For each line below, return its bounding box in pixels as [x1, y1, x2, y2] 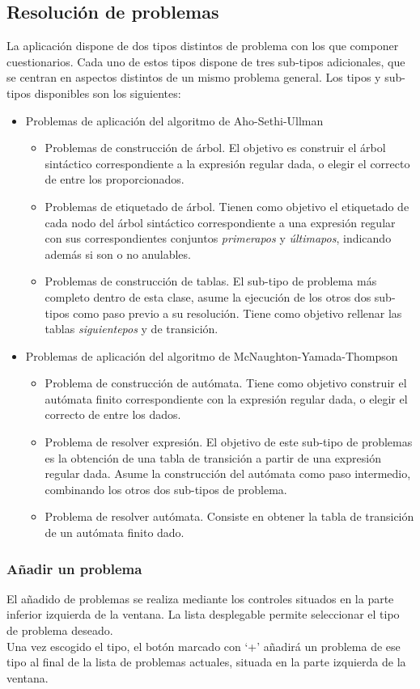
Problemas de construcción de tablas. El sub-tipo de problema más [45, 273, 377, 290]
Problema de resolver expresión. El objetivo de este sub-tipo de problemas [45, 433, 413, 450]
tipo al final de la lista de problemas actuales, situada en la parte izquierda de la [6, 653, 406, 670]
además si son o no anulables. [45, 245, 191, 262]
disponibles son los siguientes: [34, 84, 181, 101]
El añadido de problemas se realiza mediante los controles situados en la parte [6, 590, 394, 607]
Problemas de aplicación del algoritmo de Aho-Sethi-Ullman [25, 112, 324, 129]
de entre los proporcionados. [45, 171, 185, 188]
